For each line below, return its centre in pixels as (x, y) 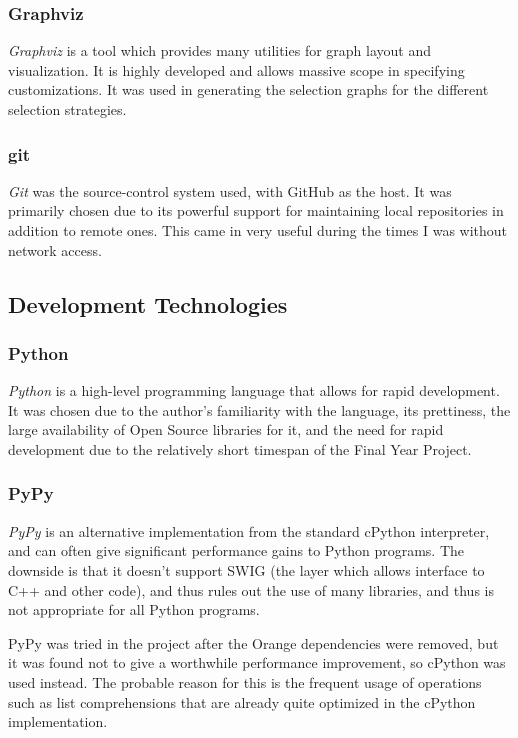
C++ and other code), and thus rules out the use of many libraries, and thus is (251, 589)
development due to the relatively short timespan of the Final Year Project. (240, 448)
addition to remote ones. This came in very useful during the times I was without (258, 230)
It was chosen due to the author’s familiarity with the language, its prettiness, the (259, 409)
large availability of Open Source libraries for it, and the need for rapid (226, 429)
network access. (55, 249)
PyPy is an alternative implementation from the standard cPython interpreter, (249, 530)
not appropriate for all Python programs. (134, 609)
